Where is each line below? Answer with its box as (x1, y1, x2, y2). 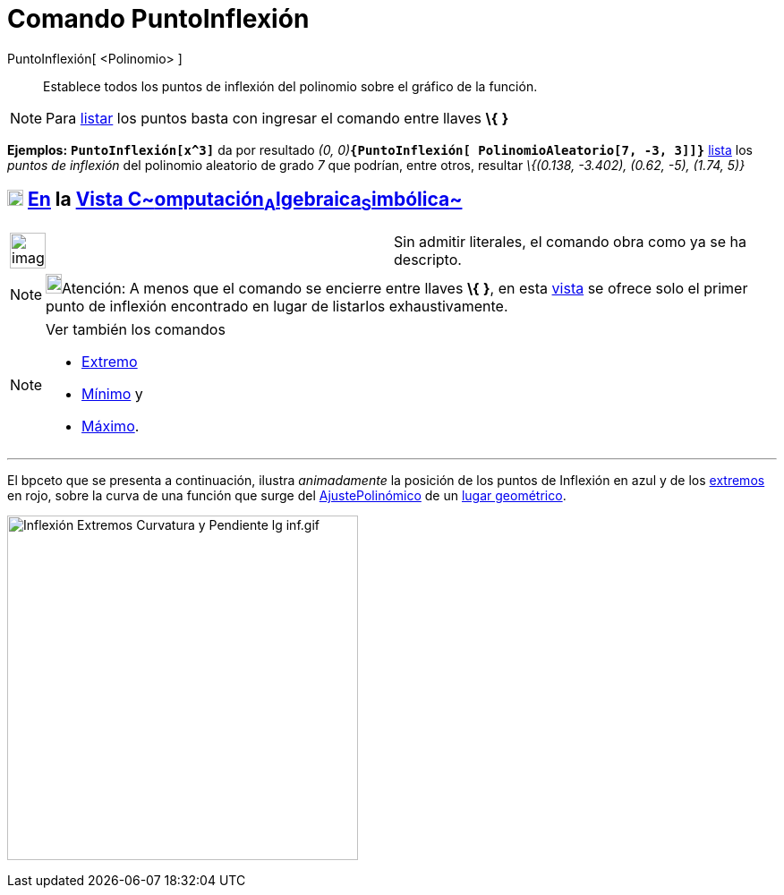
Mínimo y (81, 384, 143, 403)
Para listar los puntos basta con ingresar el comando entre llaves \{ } (46, 108, 509, 127)
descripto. (394, 250, 462, 268)
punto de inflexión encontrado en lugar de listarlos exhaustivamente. (46, 296, 508, 315)
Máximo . (81, 416, 140, 435)
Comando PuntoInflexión (7, 4, 310, 34)
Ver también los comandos (46, 320, 226, 338)
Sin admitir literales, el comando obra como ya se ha (394, 232, 746, 251)
